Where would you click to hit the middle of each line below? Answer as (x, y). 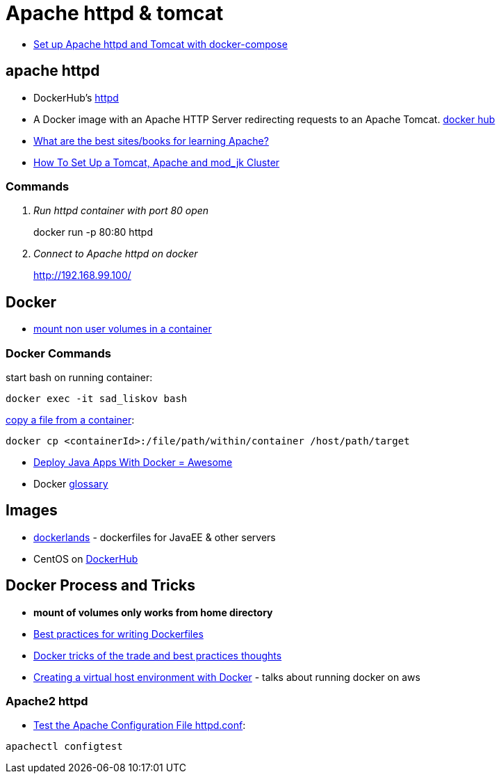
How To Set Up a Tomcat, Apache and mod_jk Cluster (157, 162)
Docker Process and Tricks (100, 586)
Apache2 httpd (47, 701)
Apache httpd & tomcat (115, 13)
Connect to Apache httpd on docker (116, 254)
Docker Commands (59, 353)
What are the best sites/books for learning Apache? (151, 140)
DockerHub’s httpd (76, 97)
